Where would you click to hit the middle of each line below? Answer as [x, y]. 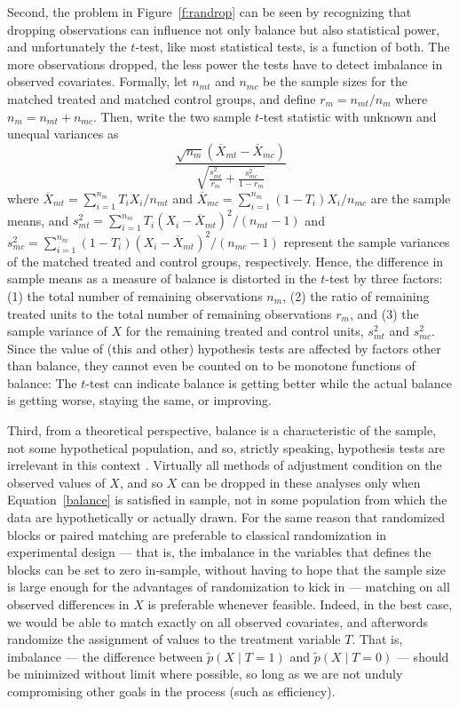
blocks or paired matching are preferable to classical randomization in [197, 534]
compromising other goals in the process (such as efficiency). [171, 691]
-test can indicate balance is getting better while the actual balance [269, 382]
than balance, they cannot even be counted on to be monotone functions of [211, 365]
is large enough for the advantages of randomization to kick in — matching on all [229, 587]
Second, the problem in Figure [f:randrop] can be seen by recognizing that [210, 12]
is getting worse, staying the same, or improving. [139, 400]
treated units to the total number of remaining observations [170, 313]
